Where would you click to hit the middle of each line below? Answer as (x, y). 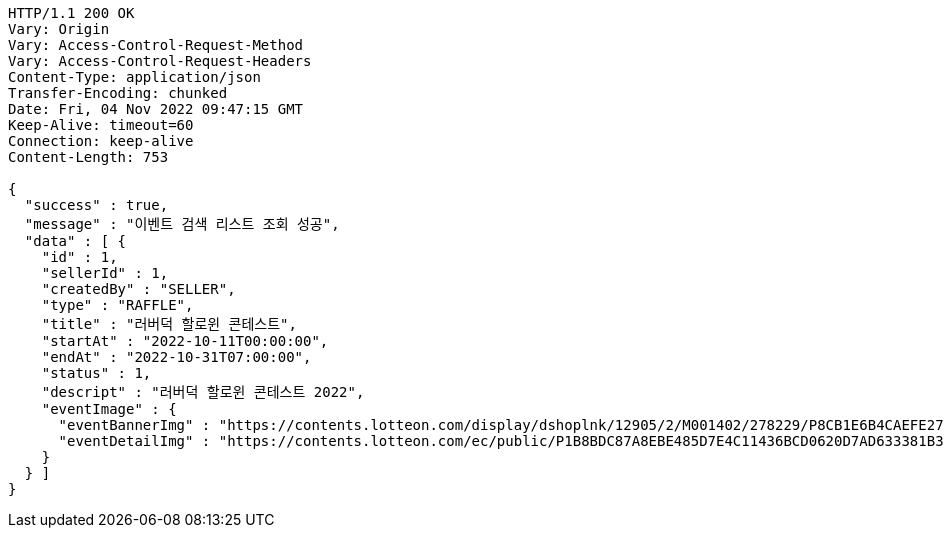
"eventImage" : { (109, 409)
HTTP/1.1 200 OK (71, 13)
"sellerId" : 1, (105, 273)
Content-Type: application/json (134, 77)
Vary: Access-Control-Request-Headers (160, 61)
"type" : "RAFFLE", (117, 305)
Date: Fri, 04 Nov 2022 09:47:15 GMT (156, 109)
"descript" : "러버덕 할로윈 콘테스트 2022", (203, 392)
